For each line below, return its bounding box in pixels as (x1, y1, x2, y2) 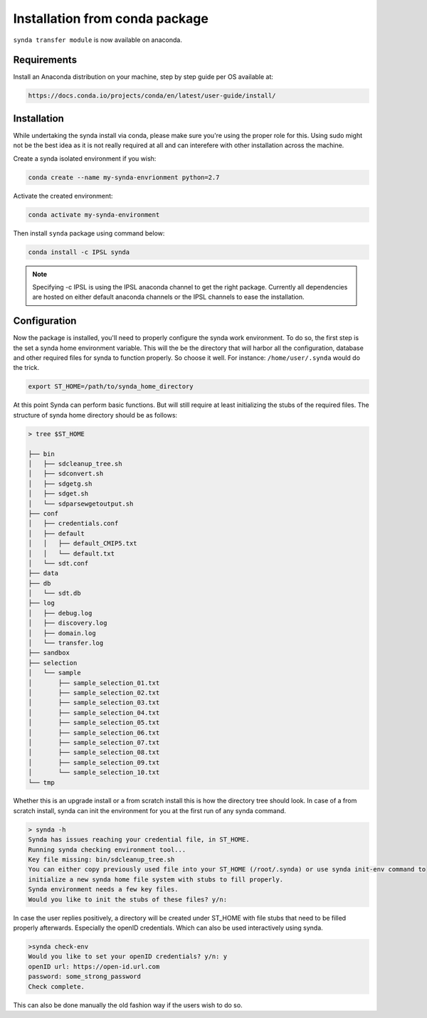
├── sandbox (28, 649, 70, 657)
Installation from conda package (13, 11, 209, 26)
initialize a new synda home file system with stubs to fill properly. (28, 875, 284, 884)
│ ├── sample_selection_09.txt (28, 758, 160, 766)
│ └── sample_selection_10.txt (28, 768, 160, 777)
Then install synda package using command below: (13, 228, 165, 238)
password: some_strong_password (28, 972, 142, 981)
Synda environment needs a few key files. (28, 886, 179, 894)
